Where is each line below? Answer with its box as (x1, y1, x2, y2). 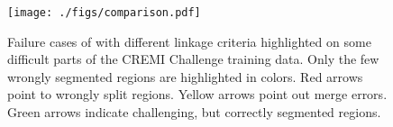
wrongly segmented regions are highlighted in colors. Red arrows (7, 67, 363, 86)
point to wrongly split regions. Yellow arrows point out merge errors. (7, 85, 388, 104)
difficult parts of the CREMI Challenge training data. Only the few (7, 50, 379, 68)
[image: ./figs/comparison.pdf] (7, 6, 201, 19)
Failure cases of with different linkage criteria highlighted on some (7, 32, 371, 50)
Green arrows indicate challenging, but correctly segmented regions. (7, 103, 381, 122)
